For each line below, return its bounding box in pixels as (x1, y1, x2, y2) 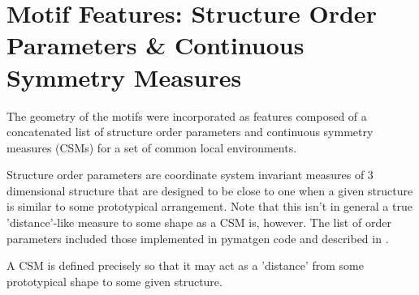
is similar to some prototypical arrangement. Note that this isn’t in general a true (6, 198, 413, 215)
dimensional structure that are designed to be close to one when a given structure (6, 182, 413, 199)
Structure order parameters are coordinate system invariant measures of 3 (6, 166, 374, 183)
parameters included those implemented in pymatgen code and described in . (6, 229, 389, 246)
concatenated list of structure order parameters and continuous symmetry (6, 123, 374, 140)
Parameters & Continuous (6, 28, 305, 62)
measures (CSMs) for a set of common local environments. (6, 139, 297, 156)
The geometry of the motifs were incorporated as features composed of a (6, 107, 367, 124)
